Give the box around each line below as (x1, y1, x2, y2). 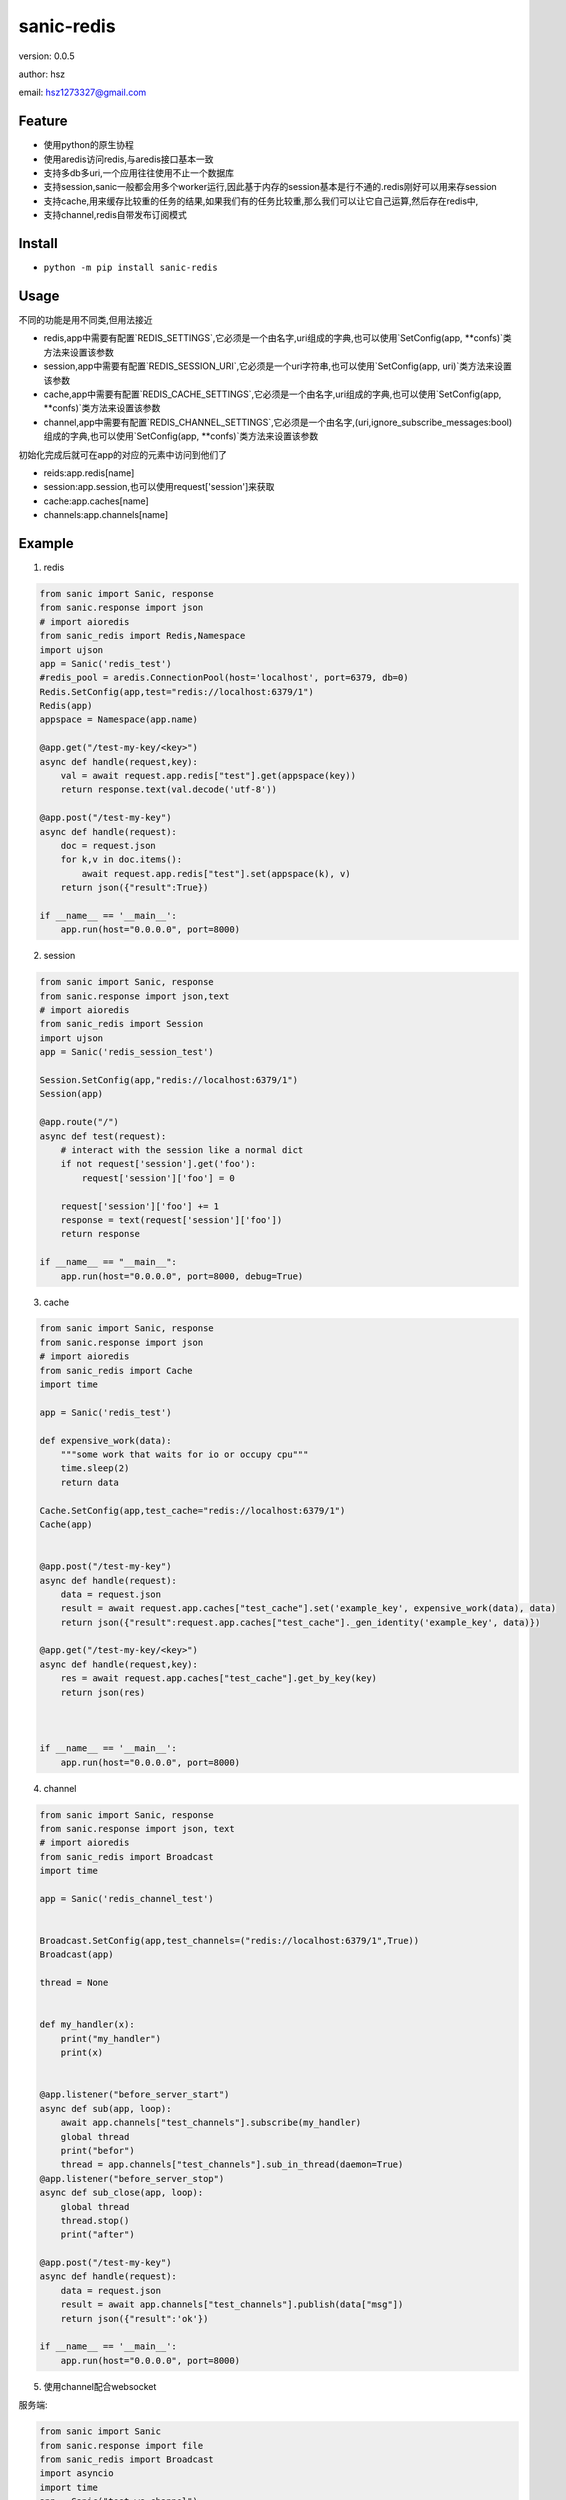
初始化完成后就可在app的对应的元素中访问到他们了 (18, 448, 228, 460)
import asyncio (39, 2468, 114, 2479)
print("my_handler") (60, 2033, 162, 2044)
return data (60, 1476, 120, 1488)
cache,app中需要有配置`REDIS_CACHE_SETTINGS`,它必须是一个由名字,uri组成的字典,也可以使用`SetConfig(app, (43, 388, 502, 400)
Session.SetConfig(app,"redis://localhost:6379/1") (39, 1075, 299, 1086)
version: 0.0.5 (18, 50, 75, 62)
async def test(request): (39, 1130, 167, 1142)
